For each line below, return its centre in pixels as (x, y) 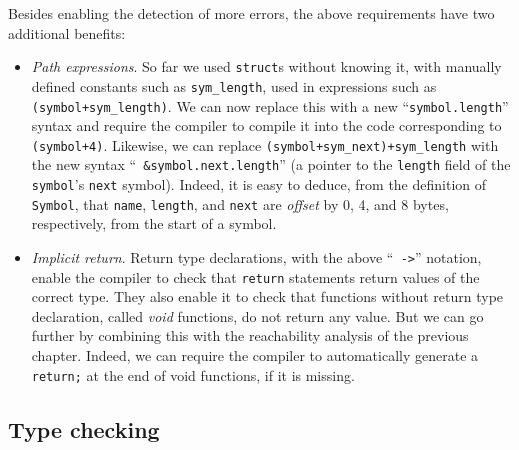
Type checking (84, 428)
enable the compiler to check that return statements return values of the (255, 276)
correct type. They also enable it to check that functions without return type (267, 296)
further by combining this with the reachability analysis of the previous (250, 335)
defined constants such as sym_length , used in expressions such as (234, 85)
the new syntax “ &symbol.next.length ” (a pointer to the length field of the (271, 164)
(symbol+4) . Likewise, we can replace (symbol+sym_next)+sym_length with (265, 144)
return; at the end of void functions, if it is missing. (193, 374)
